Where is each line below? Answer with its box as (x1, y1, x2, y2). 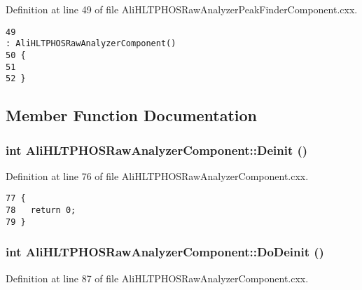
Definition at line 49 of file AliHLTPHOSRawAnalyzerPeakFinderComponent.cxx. (6, 2, 358, 16)
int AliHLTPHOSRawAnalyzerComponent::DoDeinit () (6, 243, 324, 261)
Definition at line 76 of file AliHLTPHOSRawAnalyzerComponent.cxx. (6, 168, 309, 183)
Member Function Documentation (6, 104, 258, 126)
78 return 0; (6, 205, 76, 216)
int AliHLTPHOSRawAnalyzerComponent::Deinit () (6, 141, 308, 158)
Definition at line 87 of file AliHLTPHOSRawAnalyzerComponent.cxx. (6, 270, 309, 285)
